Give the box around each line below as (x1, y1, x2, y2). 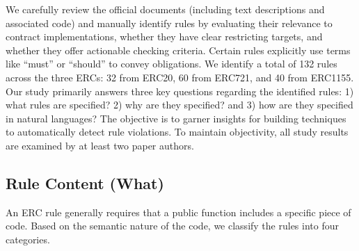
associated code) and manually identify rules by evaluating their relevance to (6, 15, 333, 30)
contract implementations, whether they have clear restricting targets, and (6, 29, 323, 44)
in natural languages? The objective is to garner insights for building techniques (6, 111, 346, 125)
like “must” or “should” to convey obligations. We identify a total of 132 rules (6, 56, 337, 71)
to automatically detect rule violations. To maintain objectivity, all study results (6, 124, 349, 139)
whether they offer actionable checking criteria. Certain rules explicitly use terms (6, 42, 351, 57)
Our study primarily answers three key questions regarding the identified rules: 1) (6, 83, 354, 98)
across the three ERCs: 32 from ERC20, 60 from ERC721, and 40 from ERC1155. (6, 70, 354, 84)
